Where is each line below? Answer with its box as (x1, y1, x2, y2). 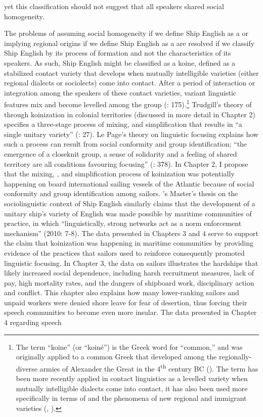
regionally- (218, 351, 252, 362)
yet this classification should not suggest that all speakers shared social (4, 1, 224, 11)
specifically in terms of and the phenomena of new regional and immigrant (16, 393, 247, 403)
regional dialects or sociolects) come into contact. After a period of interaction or (4, 77, 255, 88)
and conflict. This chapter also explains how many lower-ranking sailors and (4, 287, 239, 298)
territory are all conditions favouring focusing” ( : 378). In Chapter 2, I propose (4, 158, 248, 169)
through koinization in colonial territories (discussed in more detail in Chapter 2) (4, 109, 255, 119)
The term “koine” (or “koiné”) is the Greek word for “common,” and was (16, 341, 243, 352)
